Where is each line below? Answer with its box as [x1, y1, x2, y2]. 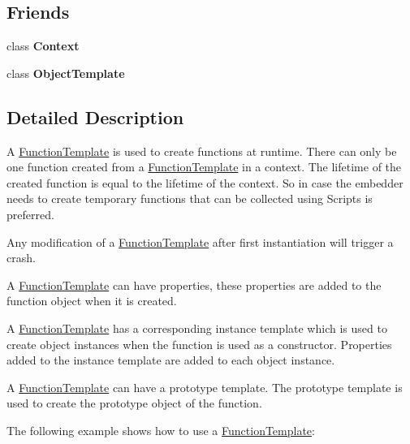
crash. [6, 249, 36, 266]
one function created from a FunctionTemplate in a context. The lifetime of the [6, 158, 402, 175]
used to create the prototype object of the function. [6, 394, 262, 412]
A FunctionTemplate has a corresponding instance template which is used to [6, 319, 387, 336]
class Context [6, 37, 80, 54]
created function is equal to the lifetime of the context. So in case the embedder [6, 174, 404, 191]
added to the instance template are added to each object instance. [6, 351, 335, 369]
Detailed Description [6, 104, 184, 129]
